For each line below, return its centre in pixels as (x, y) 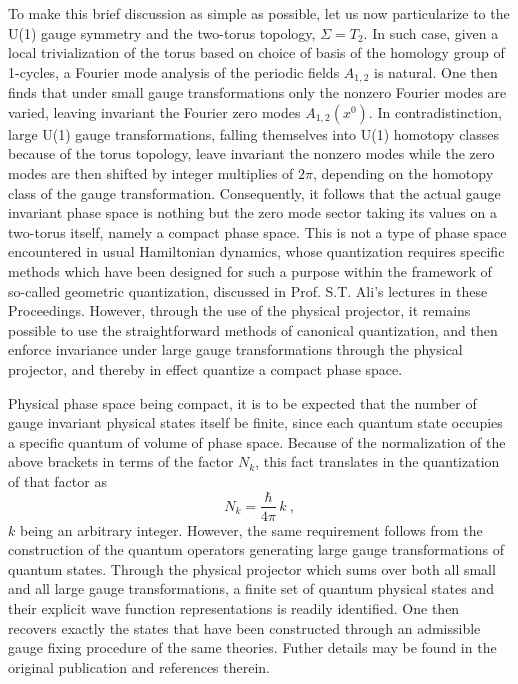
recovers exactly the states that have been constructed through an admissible (244, 627)
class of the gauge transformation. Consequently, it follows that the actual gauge (254, 192)
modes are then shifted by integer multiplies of (151, 173)
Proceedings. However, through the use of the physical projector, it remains (239, 310)
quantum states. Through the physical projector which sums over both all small (252, 568)
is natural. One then (435, 71)
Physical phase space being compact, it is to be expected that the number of (242, 402)
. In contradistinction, (435, 111)
